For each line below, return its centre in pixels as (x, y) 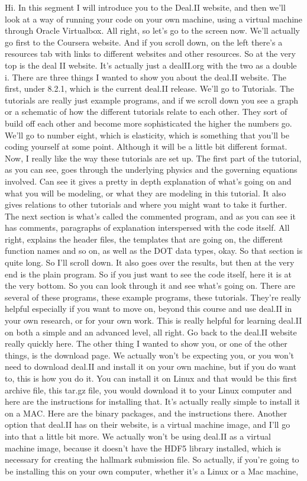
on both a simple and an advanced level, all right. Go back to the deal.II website (151, 332)
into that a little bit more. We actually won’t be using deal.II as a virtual (138, 436)
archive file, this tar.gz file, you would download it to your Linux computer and (148, 390)
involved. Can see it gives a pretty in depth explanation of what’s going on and (148, 181)
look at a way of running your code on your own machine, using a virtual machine (154, 19)
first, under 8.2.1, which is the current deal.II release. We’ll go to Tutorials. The (149, 88)
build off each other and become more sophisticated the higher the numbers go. (148, 123)
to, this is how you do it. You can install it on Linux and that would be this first (151, 378)
